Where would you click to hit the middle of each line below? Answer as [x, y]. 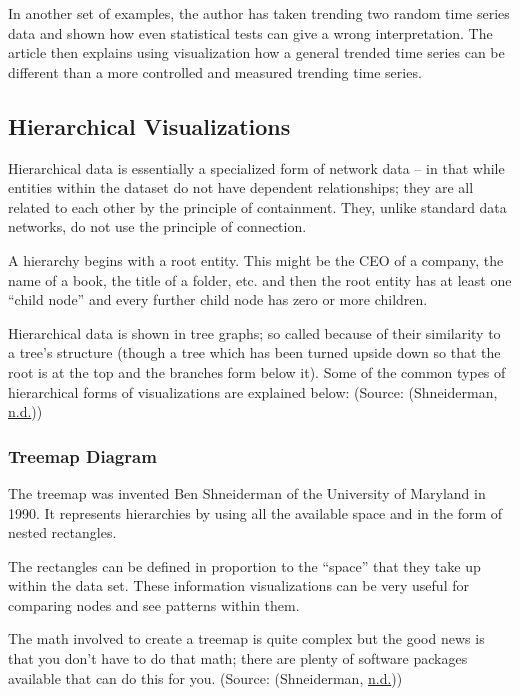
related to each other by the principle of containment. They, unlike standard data [257, 206]
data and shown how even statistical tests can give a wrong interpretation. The [250, 32]
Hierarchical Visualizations [149, 125]
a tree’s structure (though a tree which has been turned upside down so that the [254, 352]
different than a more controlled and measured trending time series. [215, 71]
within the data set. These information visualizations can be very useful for [238, 585]
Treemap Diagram [82, 455]
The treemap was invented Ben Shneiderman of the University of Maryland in [247, 492]
